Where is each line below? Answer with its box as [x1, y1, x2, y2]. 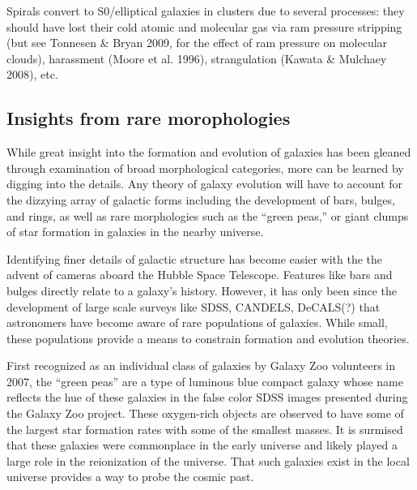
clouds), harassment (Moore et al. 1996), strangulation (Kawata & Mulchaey [6, 49, 387, 67]
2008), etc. [6, 66, 58, 83]
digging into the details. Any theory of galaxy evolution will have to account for [6, 175, 403, 192]
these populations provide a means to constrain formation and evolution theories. [6, 329, 410, 346]
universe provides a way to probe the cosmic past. [6, 468, 254, 485]
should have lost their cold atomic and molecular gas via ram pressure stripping [6, 18, 402, 35]
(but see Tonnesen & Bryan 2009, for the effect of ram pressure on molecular [6, 34, 388, 51]
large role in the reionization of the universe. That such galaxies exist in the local [6, 452, 410, 469]
